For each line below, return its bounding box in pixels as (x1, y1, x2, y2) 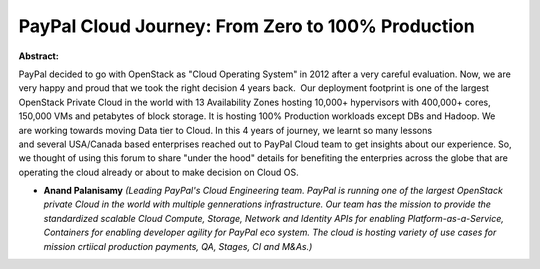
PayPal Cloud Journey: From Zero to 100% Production (18, 15, 475, 37)
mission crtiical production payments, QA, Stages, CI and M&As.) (43, 240, 313, 252)
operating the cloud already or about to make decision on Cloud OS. (18, 166, 299, 178)
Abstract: (18, 50, 59, 62)
